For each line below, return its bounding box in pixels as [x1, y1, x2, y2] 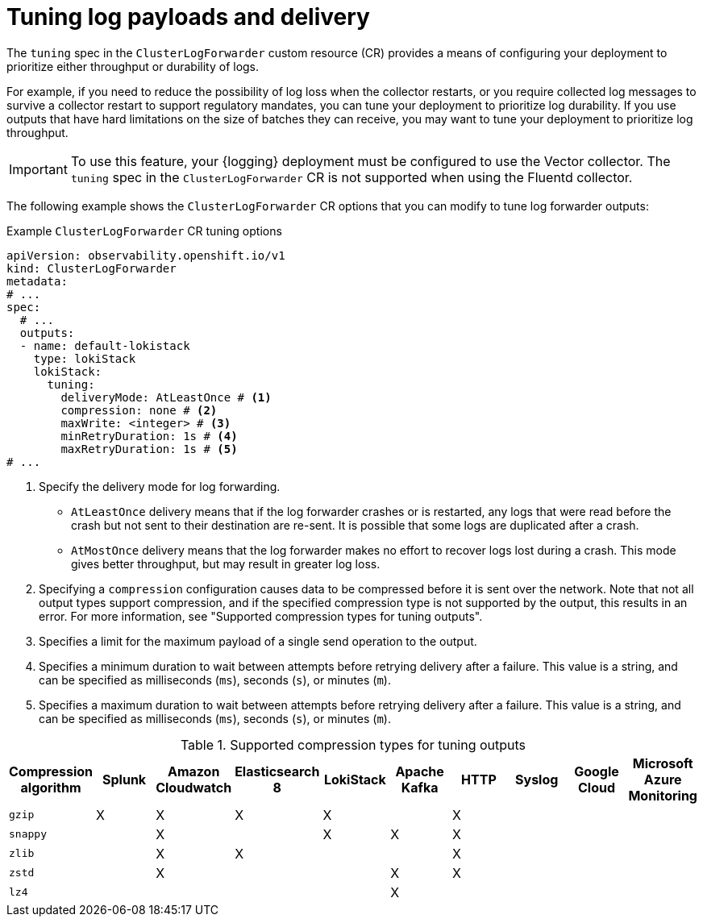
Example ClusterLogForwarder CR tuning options [6, 223, 282, 238]
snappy [9, 828, 47, 841]
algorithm [20, 779, 81, 796]
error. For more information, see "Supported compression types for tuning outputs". [39, 609, 483, 623]
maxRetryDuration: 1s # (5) [60, 442, 238, 455]
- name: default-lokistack [19, 339, 190, 352]
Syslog [515, 771, 559, 788]
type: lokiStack [33, 351, 136, 365]
